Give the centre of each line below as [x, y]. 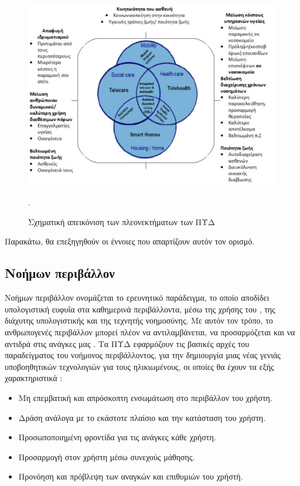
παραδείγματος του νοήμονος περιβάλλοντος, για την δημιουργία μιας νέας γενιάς [143, 355]
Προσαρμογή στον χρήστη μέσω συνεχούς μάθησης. [107, 456]
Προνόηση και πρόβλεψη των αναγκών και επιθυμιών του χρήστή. [131, 476]
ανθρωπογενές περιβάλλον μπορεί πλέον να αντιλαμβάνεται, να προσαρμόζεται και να [150, 332]
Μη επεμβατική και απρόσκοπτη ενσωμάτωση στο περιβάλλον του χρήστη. [145, 397]
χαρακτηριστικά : [34, 378]
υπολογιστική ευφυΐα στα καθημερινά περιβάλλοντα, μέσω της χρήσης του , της [140, 309]
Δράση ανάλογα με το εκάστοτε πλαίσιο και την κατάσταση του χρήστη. [142, 417]
